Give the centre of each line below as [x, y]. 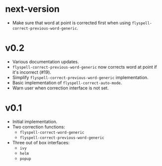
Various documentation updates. [46, 62]
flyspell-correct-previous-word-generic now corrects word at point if [84, 67]
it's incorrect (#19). [32, 72]
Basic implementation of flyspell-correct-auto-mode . [67, 83]
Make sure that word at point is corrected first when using [72, 23]
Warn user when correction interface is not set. [60, 88]
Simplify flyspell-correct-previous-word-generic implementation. [80, 77]
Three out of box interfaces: [41, 142]
